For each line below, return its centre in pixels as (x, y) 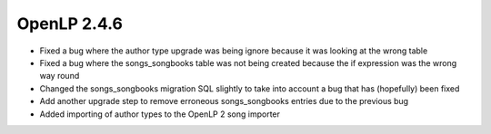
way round (60, 76)
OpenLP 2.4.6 (70, 24)
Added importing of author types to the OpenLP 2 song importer (160, 114)
